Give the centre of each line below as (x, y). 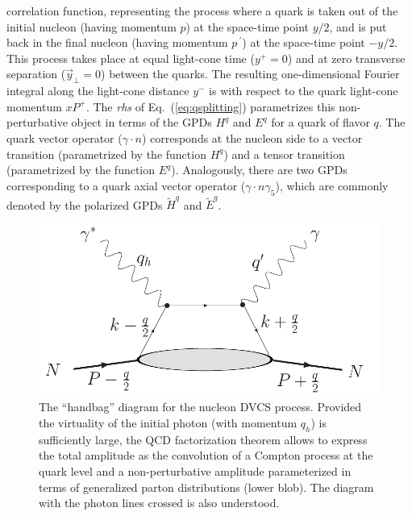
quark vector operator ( (65, 137)
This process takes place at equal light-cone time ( (131, 58)
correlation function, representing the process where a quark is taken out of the (202, 10)
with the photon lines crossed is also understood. (159, 503)
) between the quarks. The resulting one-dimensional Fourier (250, 74)
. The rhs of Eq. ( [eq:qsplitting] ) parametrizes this (210, 106)
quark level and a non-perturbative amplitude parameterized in (195, 471)
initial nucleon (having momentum (92, 26)
